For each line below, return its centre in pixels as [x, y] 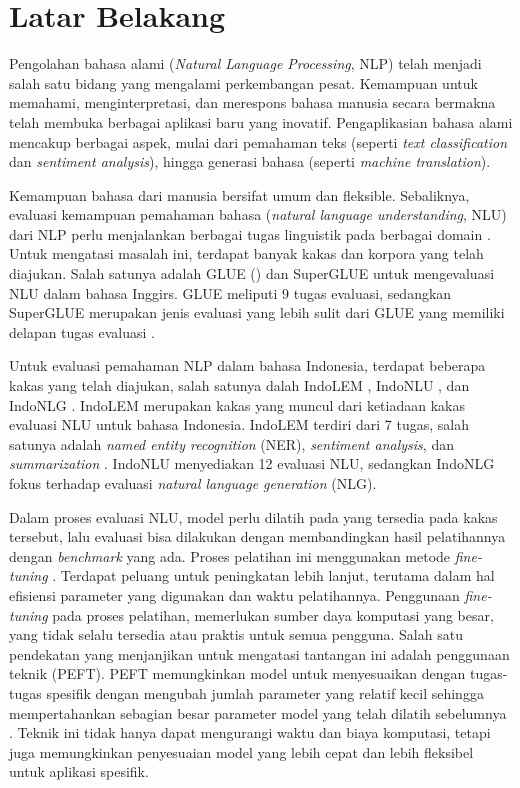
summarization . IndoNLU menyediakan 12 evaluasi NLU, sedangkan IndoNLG [252, 463]
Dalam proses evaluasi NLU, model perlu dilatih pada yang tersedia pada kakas [253, 516]
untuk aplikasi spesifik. [79, 771]
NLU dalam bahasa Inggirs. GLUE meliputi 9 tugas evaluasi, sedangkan [230, 292]
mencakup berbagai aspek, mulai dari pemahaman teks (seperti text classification [258, 141]
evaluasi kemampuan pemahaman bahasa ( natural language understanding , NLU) [258, 214]
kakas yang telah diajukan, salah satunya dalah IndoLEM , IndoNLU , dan [239, 385]
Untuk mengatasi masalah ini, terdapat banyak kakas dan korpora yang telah [246, 253]
